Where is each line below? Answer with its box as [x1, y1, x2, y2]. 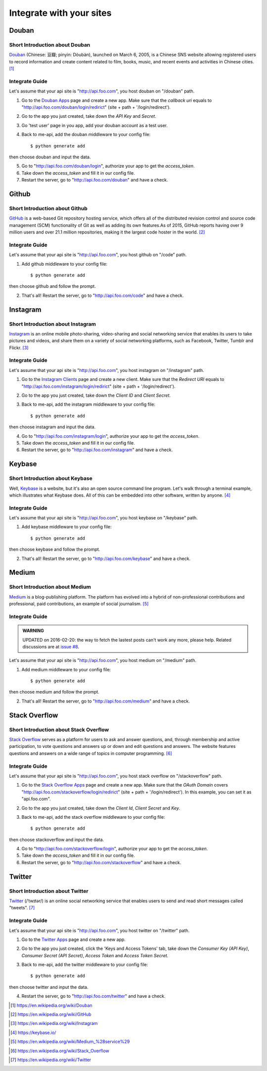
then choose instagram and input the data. [9, 424, 96, 430]
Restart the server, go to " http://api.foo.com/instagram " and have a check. [21, 447, 173, 453]
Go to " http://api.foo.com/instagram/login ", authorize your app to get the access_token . [21, 433, 200, 439]
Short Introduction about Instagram [9, 321, 96, 327]
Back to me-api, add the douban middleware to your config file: [21, 132, 151, 138]
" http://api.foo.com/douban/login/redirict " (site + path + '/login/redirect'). [21, 104, 171, 110]
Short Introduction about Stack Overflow [9, 726, 109, 733]
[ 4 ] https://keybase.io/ [10, 1029, 56, 1035]
